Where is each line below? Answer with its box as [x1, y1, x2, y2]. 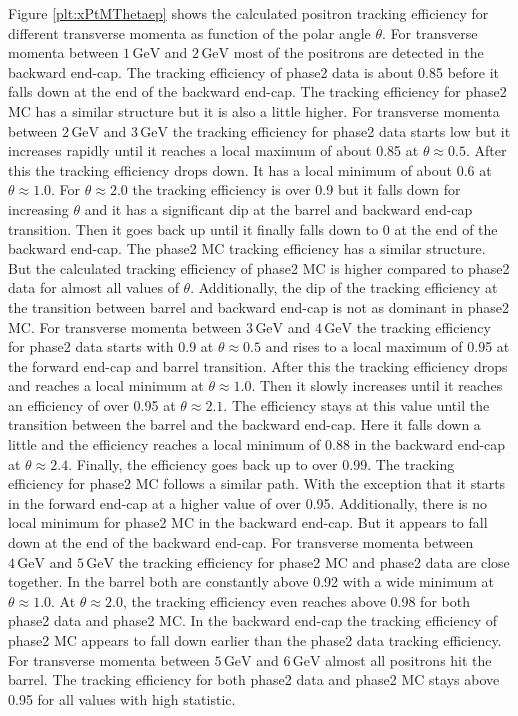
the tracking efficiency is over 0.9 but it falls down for [132, 179, 461, 200]
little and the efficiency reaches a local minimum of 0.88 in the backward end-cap [8, 434, 506, 455]
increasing [8, 198, 69, 219]
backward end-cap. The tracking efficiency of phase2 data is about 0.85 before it [8, 61, 500, 82]
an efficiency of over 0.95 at [8, 394, 176, 415]
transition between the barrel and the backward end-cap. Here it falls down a [8, 414, 481, 435]
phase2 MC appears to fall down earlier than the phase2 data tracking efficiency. [8, 630, 502, 650]
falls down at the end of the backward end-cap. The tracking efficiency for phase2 [8, 81, 507, 102]
